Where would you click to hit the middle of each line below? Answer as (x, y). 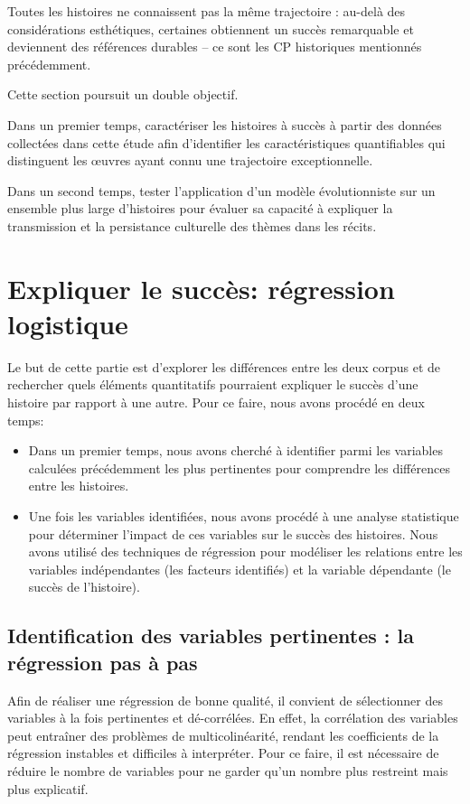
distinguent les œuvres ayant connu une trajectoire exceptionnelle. (190, 160)
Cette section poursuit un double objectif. (123, 94)
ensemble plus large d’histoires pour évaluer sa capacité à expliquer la (200, 208)
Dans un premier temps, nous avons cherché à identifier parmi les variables (235, 450)
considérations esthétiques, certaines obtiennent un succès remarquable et (211, 28)
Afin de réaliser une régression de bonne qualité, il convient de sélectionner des (226, 700)
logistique (68, 323)
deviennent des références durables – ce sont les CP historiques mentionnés (215, 47)
